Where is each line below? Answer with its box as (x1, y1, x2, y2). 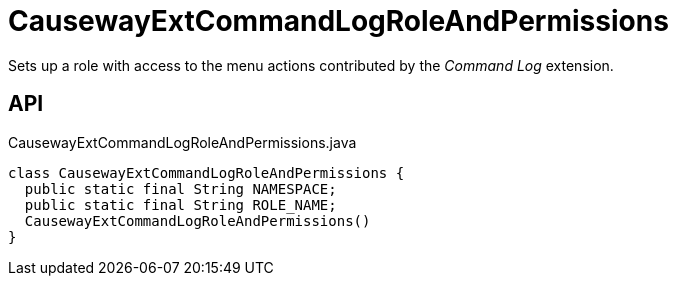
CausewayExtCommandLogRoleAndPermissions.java (8, 133, 357, 151)
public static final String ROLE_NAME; (24, 196, 337, 213)
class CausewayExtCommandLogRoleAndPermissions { (8, 164, 405, 181)
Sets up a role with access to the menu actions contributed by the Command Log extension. (8, 56, 614, 74)
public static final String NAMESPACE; (24, 180, 337, 197)
